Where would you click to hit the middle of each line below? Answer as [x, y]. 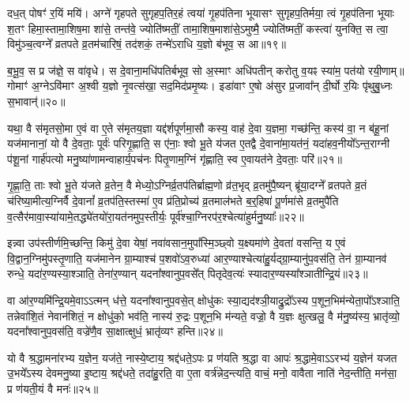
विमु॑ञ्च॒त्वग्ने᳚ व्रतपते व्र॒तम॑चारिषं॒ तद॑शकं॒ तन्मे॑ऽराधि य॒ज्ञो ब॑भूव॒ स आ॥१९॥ [147, 44]
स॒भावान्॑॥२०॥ [36, 101]
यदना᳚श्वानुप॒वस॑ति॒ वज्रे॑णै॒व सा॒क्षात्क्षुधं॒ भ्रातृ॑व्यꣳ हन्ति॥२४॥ [115, 331]
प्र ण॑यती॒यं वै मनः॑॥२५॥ [53, 388]
